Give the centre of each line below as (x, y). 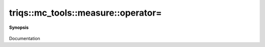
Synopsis (19, 27)
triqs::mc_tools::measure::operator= (85, 13)
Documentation (25, 38)
